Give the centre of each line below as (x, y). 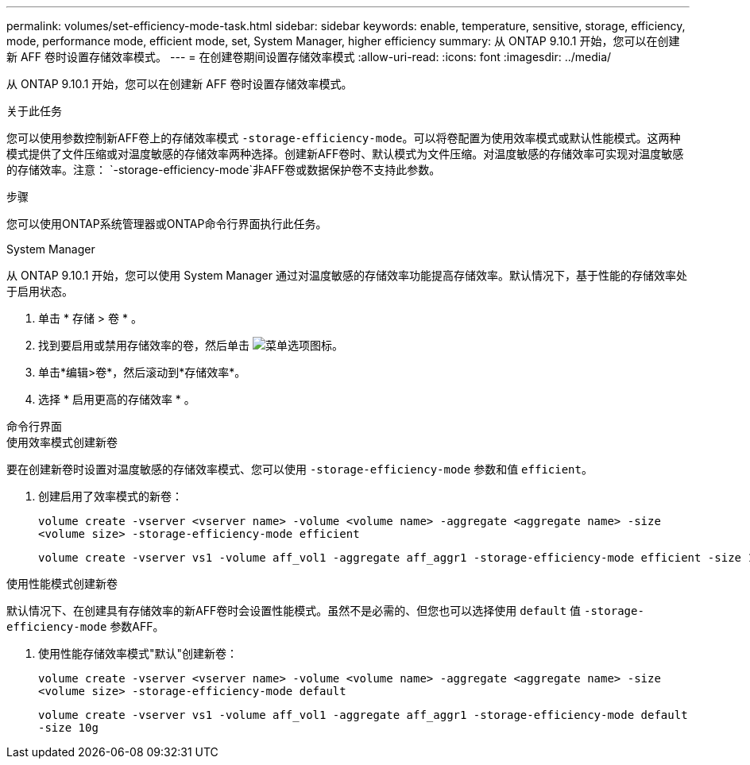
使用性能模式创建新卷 (62, 583)
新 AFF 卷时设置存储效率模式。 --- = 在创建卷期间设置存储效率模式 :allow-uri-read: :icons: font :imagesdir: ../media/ (309, 57)
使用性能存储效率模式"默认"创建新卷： (138, 653)
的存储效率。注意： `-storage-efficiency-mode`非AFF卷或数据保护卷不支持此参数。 (224, 170)
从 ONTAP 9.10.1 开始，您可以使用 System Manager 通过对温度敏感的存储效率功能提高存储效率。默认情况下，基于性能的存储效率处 (347, 275)
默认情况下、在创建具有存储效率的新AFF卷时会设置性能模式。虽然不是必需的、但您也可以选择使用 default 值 (294, 610)
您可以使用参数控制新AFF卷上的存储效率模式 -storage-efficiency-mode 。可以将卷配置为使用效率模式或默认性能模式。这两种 (344, 138)
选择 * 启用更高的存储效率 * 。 (117, 399)
